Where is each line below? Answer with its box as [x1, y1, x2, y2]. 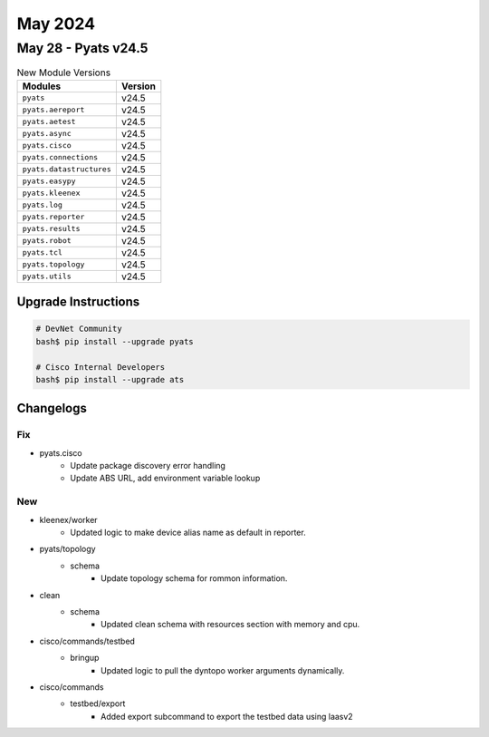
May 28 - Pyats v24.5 [16, 40, 149, 56]
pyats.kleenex [22, 189, 81, 199]
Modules [22, 80, 62, 92]
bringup [70, 653, 100, 664]
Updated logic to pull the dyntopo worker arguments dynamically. [101, 664, 345, 675]
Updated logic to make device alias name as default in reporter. [70, 527, 307, 538]
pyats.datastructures [22, 164, 112, 174]
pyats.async [22, 129, 72, 139]
